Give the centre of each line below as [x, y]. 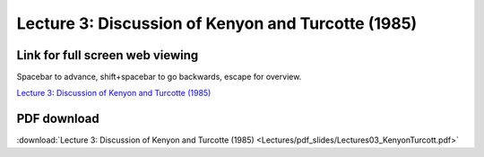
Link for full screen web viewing [108, 55]
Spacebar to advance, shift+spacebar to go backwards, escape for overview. [159, 77]
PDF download [58, 119]
